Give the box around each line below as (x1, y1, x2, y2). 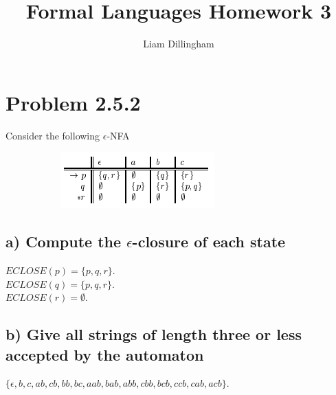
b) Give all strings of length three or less (5, 324, 302, 345)
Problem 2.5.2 (5, 88, 141, 116)
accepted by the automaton (5, 343, 204, 365)
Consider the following (5, 128, 100, 142)
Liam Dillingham (143, 36, 214, 51)
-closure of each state (132, 231, 286, 252)
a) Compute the (5, 231, 122, 252)
